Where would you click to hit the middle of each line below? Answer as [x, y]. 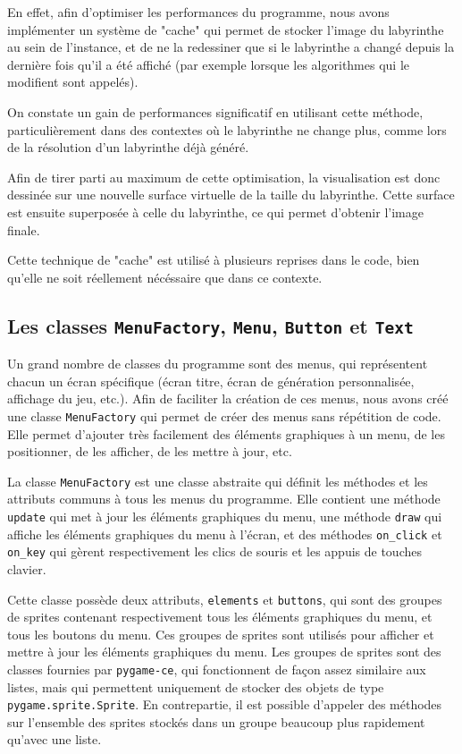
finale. [24, 229]
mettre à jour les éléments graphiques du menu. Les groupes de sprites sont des [224, 652]
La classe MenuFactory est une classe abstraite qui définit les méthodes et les [218, 481]
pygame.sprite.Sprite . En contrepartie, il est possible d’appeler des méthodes [225, 704]
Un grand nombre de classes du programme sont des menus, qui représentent [218, 364]
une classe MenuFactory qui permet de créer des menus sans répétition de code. [224, 415]
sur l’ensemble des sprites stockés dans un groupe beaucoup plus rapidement [216, 721]
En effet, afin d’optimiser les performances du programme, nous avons [198, 12]
